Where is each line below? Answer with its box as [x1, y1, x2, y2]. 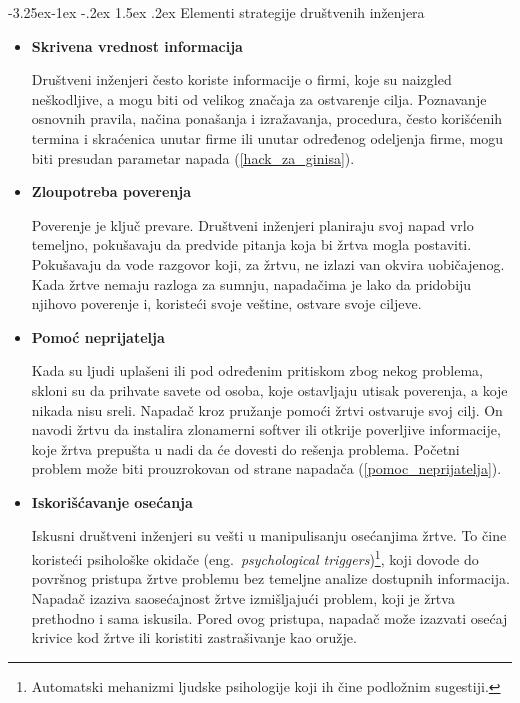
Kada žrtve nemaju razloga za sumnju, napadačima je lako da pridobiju [31, 273, 472, 294]
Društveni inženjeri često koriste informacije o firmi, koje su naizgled [31, 69, 452, 90]
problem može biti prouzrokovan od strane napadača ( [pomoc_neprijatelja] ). [31, 458, 502, 479]
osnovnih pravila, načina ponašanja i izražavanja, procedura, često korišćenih [31, 108, 503, 129]
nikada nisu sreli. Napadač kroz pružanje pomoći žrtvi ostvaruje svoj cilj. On [31, 399, 503, 420]
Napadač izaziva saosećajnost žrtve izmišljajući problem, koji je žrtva [31, 587, 455, 608]
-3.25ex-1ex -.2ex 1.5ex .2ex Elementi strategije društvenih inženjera [8, 2, 425, 22]
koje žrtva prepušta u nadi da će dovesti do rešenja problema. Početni [31, 438, 460, 459]
